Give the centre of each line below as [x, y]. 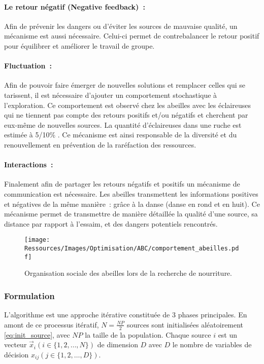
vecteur [15, 344]
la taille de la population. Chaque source [148, 334]
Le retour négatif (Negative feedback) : [75, 6]
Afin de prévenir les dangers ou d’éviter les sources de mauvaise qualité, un [121, 26]
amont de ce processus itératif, [52, 324]
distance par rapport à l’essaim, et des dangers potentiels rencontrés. [111, 223]
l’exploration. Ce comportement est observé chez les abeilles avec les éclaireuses [127, 105]
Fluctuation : [28, 66]
